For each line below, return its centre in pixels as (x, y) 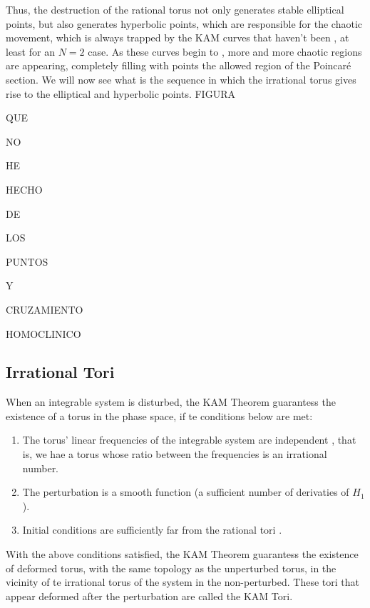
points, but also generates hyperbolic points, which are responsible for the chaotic (184, 23)
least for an (30, 51)
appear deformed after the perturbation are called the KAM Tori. (149, 595)
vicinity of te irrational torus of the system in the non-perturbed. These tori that (183, 582)
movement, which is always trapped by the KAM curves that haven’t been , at (178, 38)
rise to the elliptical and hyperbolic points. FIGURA (120, 93)
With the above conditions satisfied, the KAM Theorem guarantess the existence (182, 554)
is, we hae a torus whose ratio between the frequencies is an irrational (175, 454)
